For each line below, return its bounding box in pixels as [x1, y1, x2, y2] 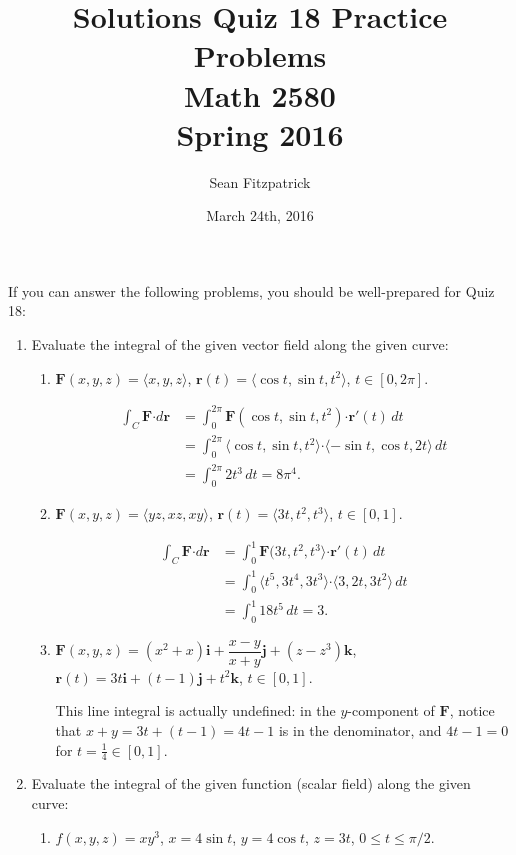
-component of [347, 700, 435, 721]
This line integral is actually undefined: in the [55, 700, 336, 721]
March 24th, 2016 [206, 205, 314, 226]
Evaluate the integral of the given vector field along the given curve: [31, 334, 449, 355]
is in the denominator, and [278, 720, 442, 741]
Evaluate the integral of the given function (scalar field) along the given [31, 773, 471, 794]
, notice [449, 700, 495, 721]
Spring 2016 [176, 113, 344, 154]
